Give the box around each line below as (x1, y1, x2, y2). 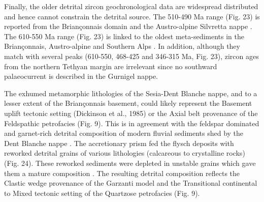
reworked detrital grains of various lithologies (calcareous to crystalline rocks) (4, 148, 245, 158)
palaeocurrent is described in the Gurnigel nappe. (4, 71, 158, 81)
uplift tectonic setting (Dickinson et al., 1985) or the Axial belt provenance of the (4, 107, 258, 118)
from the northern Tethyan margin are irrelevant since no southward (4, 61, 217, 71)
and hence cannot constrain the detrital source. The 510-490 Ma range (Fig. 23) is (4, 11, 260, 21)
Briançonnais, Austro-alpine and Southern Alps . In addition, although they (4, 41, 240, 51)
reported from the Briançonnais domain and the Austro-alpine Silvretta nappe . (4, 21, 252, 32)
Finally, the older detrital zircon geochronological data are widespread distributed (4, 1, 258, 11)
